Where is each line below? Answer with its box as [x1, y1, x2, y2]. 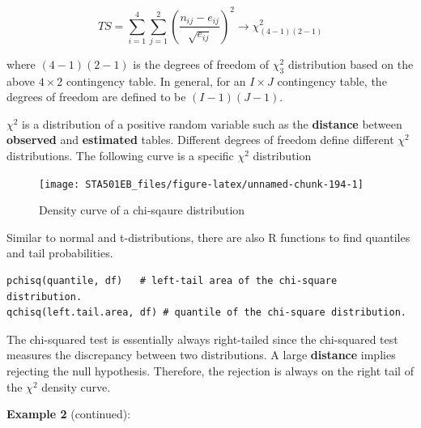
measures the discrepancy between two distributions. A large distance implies [6, 346, 396, 363]
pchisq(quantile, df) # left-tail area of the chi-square [6, 275, 338, 287]
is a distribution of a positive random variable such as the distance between [22, 115, 402, 132]
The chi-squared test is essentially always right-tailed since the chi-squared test [6, 330, 398, 347]
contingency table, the [277, 72, 387, 89]
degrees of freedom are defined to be [6, 88, 186, 105]
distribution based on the [287, 55, 414, 72]
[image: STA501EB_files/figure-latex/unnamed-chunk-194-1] [39, 178, 364, 190]
